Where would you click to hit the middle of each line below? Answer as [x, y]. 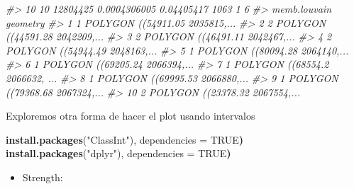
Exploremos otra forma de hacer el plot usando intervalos [131, 116]
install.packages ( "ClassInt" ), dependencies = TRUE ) [125, 139]
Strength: [43, 177]
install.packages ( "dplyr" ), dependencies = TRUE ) [118, 153]
